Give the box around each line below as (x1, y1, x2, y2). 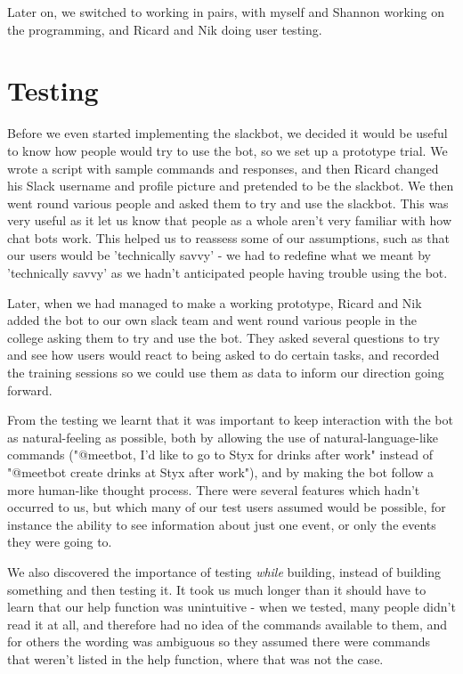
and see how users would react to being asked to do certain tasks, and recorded (7, 345, 440, 364)
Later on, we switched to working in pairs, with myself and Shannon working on (7, 3, 444, 20)
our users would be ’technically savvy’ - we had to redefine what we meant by (7, 246, 431, 264)
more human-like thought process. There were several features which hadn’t (7, 480, 420, 499)
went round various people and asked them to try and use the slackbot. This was (7, 193, 449, 212)
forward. (7, 380, 53, 399)
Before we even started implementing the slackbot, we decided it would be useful (7, 124, 448, 142)
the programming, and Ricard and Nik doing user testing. (7, 20, 322, 38)
